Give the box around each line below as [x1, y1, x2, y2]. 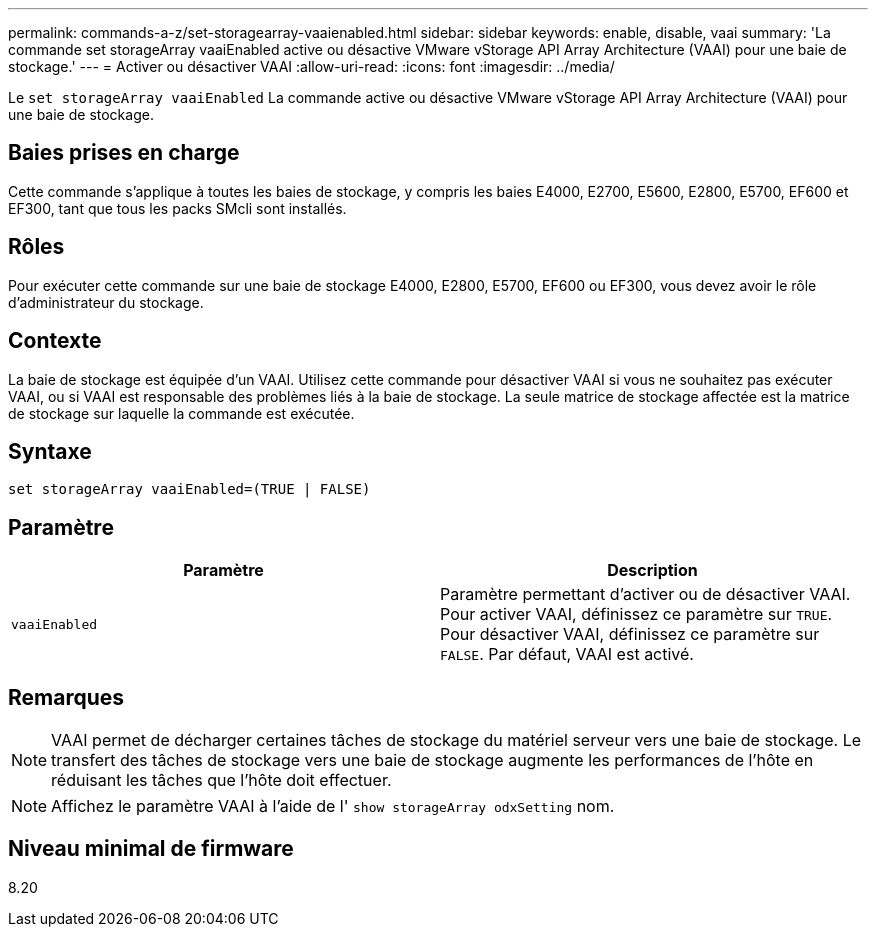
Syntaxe [8, 438, 92, 464]
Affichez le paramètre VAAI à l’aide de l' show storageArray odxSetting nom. [51, 796, 615, 817]
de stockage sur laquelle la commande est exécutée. [8, 404, 355, 422]
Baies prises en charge [8, 140, 240, 166]
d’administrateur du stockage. [8, 293, 204, 311]
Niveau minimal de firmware [8, 836, 294, 862]
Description [607, 560, 698, 581]
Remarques [8, 684, 125, 710]
